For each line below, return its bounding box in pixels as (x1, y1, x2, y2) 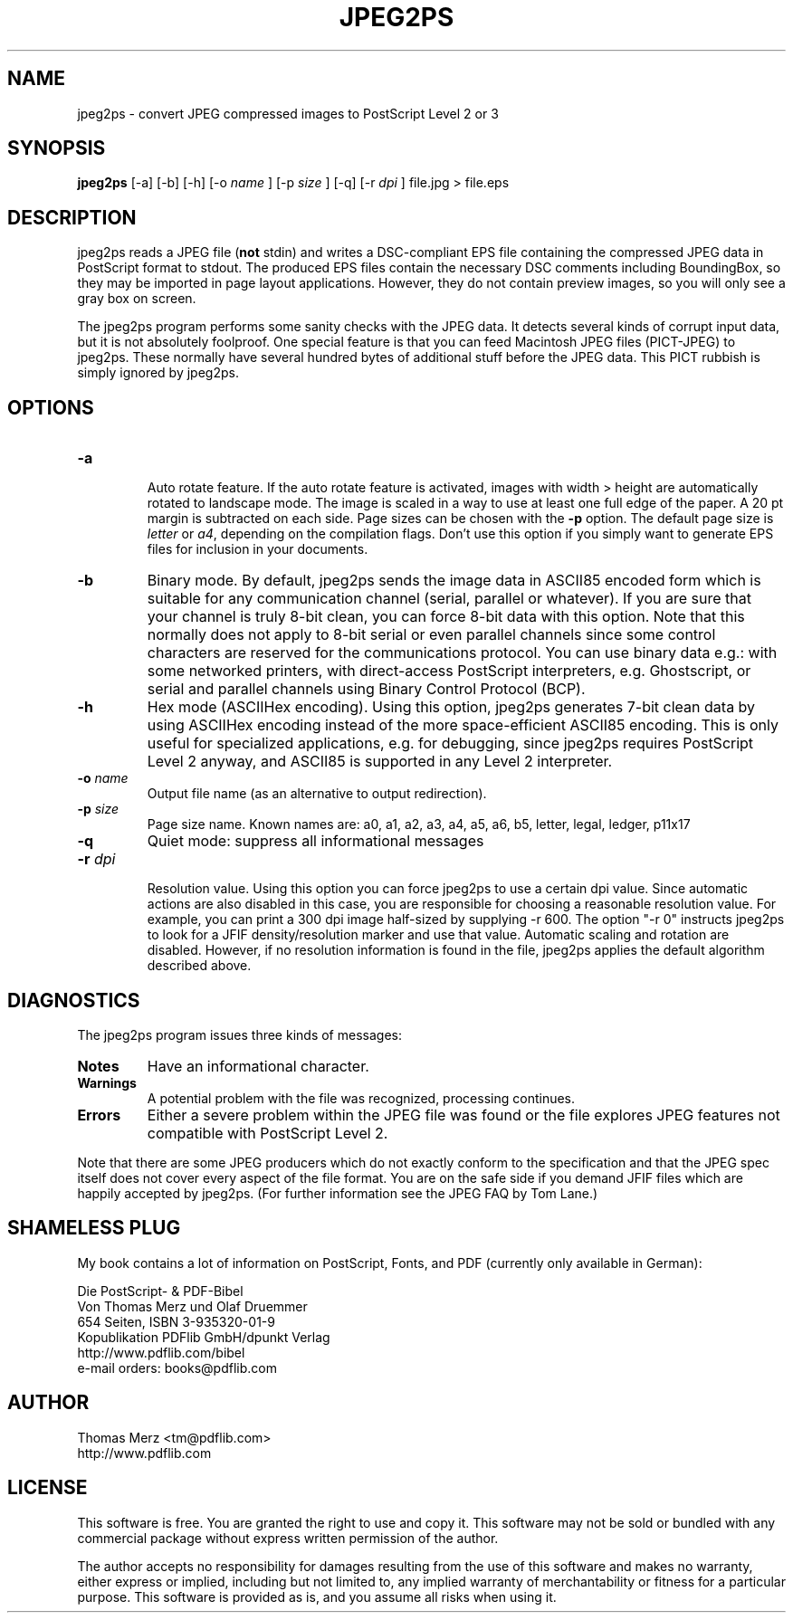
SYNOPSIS (7, 137, 106, 160)
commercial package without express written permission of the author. (77, 1529, 499, 1546)
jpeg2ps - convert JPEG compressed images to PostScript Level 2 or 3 (77, 105, 499, 121)
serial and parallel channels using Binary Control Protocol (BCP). (147, 680, 586, 699)
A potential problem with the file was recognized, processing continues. (147, 1090, 576, 1106)
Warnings (77, 1074, 137, 1091)
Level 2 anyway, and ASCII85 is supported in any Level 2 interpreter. (147, 752, 613, 771)
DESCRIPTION (7, 205, 137, 229)
